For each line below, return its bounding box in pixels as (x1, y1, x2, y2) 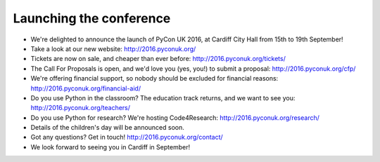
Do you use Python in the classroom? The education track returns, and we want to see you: (30, 93, 296, 102)
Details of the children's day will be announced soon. (30, 123, 184, 132)
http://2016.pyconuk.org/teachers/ (30, 104, 130, 112)
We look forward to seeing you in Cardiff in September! (30, 142, 190, 151)
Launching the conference (13, 11, 171, 26)
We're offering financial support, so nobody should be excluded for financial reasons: (30, 74, 279, 83)
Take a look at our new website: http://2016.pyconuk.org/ (30, 44, 196, 53)
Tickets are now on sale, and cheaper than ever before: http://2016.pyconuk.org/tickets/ (30, 55, 286, 63)
